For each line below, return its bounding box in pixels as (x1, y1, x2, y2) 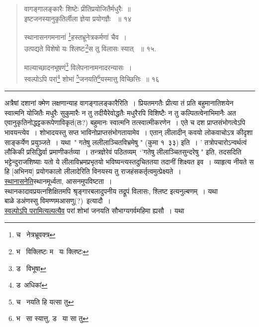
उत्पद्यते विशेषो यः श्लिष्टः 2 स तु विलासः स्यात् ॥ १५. (24, 42, 157, 54)
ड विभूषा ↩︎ (16, 263, 46, 273)
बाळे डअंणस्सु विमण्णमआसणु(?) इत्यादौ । (4, 195, 111, 206)
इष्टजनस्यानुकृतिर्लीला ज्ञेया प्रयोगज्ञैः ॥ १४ (24, 13, 132, 23)
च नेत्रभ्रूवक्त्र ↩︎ (16, 229, 56, 240)
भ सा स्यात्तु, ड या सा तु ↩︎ (16, 313, 88, 324)
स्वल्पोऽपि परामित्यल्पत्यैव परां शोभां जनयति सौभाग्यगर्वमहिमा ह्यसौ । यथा (4, 205, 184, 215)
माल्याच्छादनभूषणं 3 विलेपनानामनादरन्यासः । (24, 60, 132, 72)
